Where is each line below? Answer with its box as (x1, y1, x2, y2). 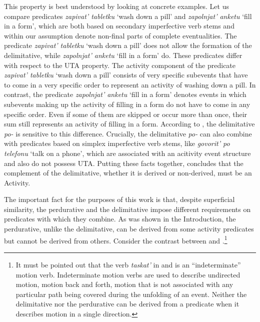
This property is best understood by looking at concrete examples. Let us (4, 1, 229, 11)
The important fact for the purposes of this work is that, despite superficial (4, 194, 235, 204)
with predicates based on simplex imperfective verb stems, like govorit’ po (4, 138, 230, 148)
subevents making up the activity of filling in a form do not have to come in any (4, 98, 250, 109)
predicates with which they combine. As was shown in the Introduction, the (4, 213, 236, 224)
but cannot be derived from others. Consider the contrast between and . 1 (4, 233, 227, 245)
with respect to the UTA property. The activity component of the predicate (4, 59, 236, 70)
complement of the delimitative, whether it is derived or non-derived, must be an (4, 167, 252, 178)
